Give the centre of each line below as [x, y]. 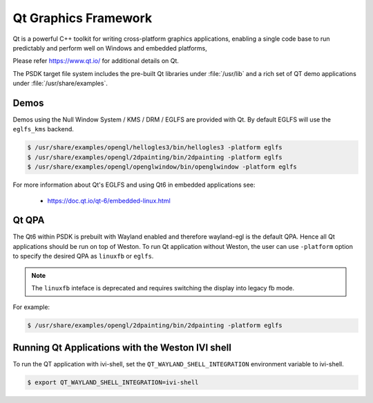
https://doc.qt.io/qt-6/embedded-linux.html [109, 200]
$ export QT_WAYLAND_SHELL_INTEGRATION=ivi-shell [113, 382]
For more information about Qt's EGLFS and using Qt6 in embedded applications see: [134, 185]
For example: [31, 307]
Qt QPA [29, 220]
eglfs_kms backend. [43, 129]
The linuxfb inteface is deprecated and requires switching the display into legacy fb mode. [163, 288]
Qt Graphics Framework [83, 18]
